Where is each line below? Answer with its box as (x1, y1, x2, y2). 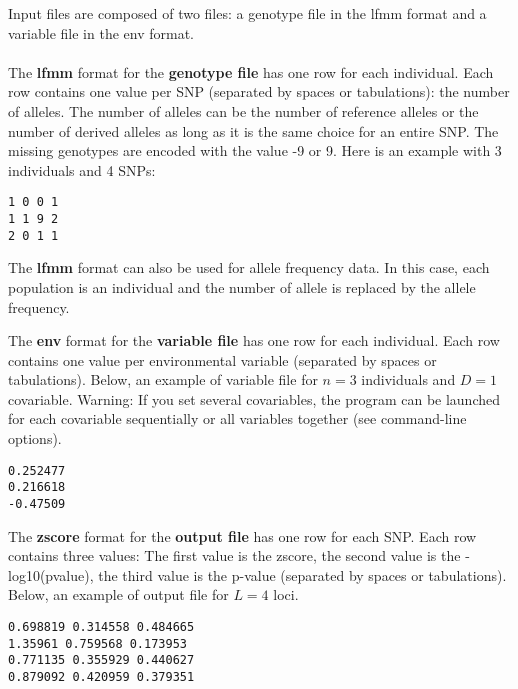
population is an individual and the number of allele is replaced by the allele (8, 276, 476, 297)
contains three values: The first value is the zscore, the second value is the (8, 545, 461, 566)
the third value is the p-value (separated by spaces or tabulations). (98, 564, 507, 585)
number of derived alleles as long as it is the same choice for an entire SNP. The (8, 120, 499, 141)
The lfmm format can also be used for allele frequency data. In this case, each (8, 257, 490, 278)
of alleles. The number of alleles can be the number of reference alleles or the (8, 100, 479, 121)
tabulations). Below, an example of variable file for (8, 369, 318, 390)
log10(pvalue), (8, 564, 94, 585)
